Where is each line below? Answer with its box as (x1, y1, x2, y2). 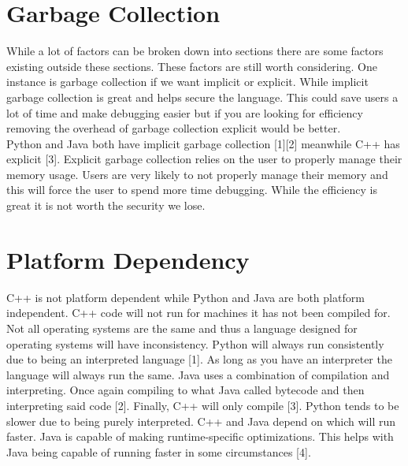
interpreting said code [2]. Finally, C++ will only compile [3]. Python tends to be (6, 397, 399, 413)
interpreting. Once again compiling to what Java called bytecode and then (6, 382, 365, 398)
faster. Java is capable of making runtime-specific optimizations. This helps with (6, 428, 394, 445)
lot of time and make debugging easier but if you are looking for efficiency (6, 104, 363, 121)
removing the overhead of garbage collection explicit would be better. (6, 120, 341, 136)
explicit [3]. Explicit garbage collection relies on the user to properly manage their (6, 151, 402, 167)
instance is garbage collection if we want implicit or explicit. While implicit (6, 73, 369, 90)
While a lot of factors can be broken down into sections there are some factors (6, 43, 384, 59)
